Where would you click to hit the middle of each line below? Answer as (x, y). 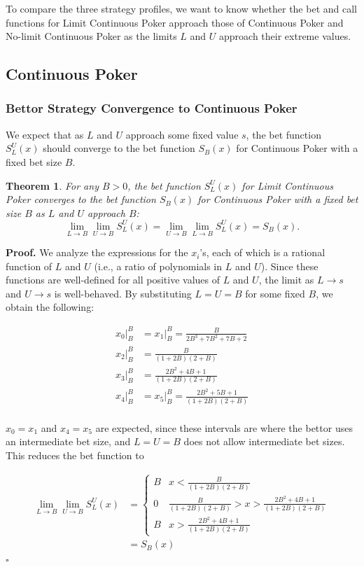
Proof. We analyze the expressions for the (97, 252)
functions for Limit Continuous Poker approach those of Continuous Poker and (175, 22)
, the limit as (286, 280)
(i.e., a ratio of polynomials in (158, 266)
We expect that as (45, 134)
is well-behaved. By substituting (123, 293)
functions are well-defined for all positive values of (113, 280)
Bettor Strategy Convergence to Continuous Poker (152, 108)
